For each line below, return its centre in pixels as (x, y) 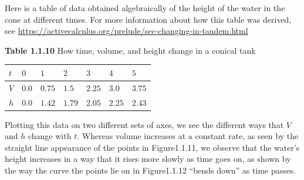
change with (50, 136)
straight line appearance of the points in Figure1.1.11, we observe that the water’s (152, 147)
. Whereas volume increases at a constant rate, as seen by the (188, 136)
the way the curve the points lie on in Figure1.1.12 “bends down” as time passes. (150, 170)
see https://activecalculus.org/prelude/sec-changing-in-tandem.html (126, 31)
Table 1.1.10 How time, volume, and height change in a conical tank (130, 50)
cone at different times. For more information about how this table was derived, (148, 19)
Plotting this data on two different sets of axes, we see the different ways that (144, 124)
